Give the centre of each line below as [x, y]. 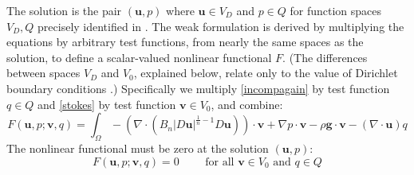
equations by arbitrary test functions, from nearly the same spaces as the [185, 42]
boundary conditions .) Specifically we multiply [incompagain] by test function [198, 88]
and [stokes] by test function [107, 104]
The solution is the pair [64, 10]
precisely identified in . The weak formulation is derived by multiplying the [221, 26]
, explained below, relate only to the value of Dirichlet [266, 73]
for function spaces [336, 10]
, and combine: [247, 104]
